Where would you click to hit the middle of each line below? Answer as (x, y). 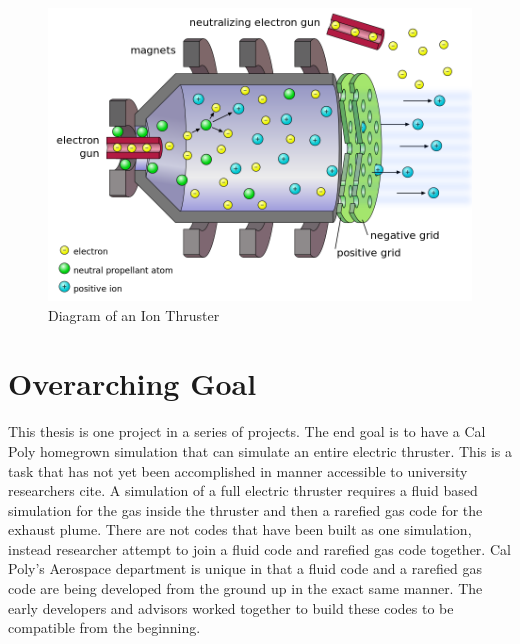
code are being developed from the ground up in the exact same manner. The (245, 588)
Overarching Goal (132, 383)
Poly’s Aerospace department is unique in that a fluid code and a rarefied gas (245, 568)
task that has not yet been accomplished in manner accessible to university (238, 470)
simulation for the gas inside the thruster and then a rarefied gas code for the (245, 509)
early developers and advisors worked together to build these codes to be (231, 607)
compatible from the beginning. (104, 627)
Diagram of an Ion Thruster (134, 314)
